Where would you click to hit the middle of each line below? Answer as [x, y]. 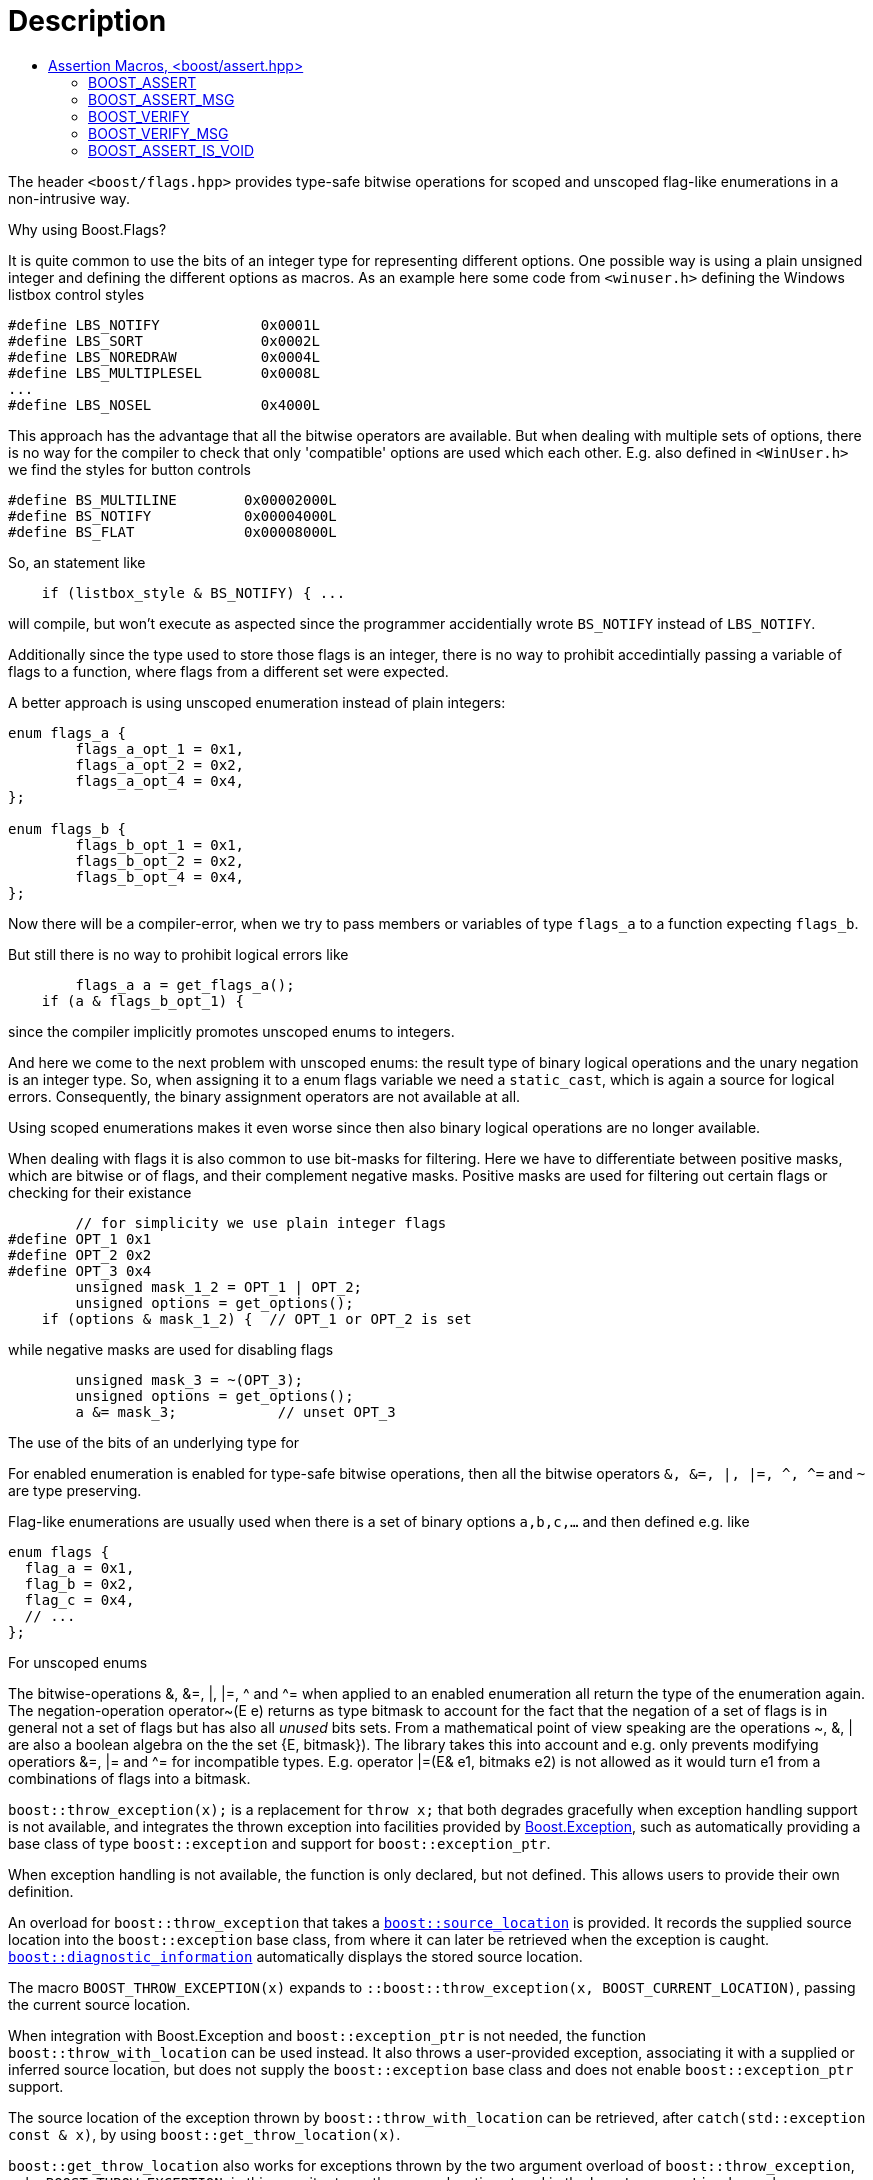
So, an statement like [77, 562]
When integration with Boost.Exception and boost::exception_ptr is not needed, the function [327, 2035]
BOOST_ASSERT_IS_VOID [171, 150]
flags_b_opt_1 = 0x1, [160, 844]
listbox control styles [76, 294]
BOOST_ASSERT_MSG [161, 99]
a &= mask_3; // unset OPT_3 [235, 1411]
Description [87, 21]
